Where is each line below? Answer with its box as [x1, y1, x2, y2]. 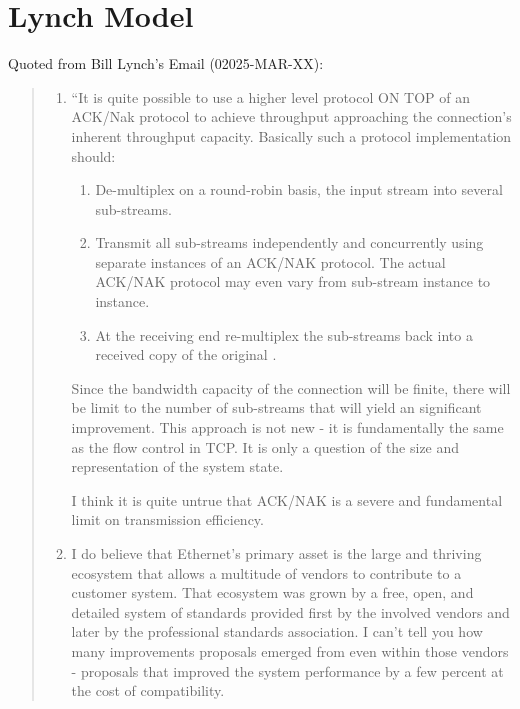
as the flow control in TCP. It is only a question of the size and [71, 436, 460, 457]
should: [71, 145, 116, 166]
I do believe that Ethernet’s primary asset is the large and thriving [71, 543, 482, 563]
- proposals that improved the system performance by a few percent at [71, 660, 504, 681]
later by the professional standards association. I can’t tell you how [71, 621, 483, 642]
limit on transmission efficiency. [71, 509, 264, 530]
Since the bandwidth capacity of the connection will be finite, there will [71, 377, 511, 398]
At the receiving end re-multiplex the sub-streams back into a [95, 324, 473, 345]
